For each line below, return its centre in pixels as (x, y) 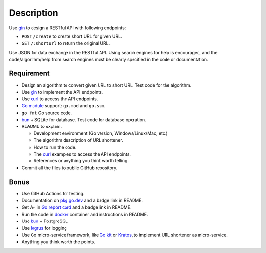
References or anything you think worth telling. (81, 161)
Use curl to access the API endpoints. (60, 99)
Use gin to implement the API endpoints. (62, 92)
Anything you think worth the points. (58, 242)
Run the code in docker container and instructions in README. (85, 214)
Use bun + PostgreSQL (45, 221)
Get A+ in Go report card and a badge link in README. (76, 207)
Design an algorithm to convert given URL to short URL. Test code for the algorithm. (106, 85)
